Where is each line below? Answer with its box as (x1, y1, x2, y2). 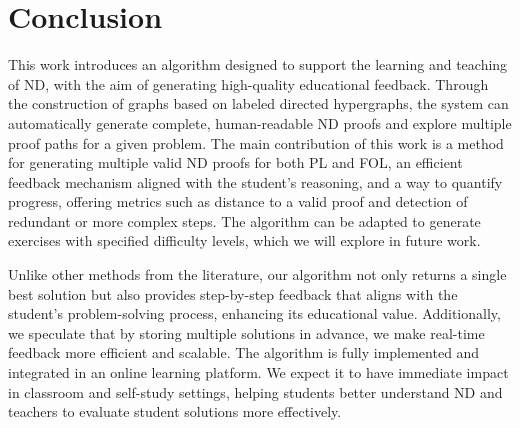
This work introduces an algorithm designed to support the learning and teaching (8, 54, 508, 75)
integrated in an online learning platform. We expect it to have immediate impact (8, 362, 509, 383)
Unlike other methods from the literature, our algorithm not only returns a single (8, 264, 507, 285)
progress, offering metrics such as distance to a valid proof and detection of (8, 191, 468, 212)
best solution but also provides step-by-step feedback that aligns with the (8, 283, 458, 304)
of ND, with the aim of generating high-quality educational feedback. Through (8, 73, 489, 94)
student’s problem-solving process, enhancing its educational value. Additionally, (8, 303, 501, 324)
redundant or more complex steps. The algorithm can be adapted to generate (8, 210, 481, 231)
